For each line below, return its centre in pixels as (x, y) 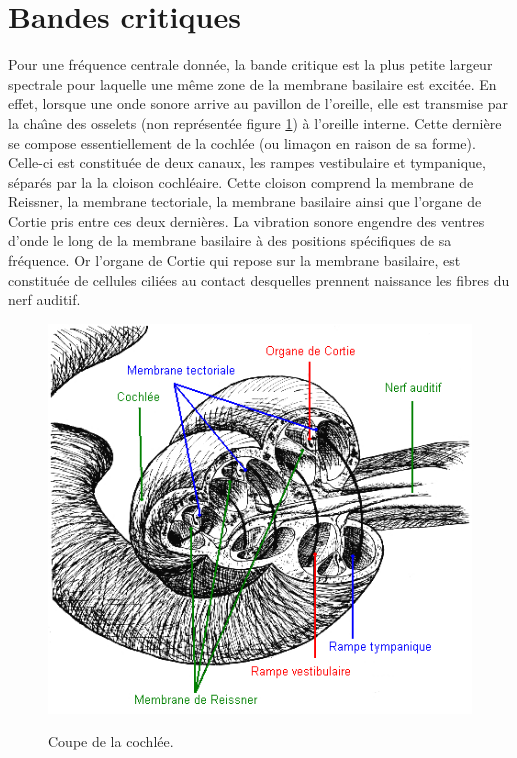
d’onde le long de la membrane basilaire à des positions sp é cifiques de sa (230, 240)
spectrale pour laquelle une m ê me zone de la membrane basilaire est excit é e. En (252, 83)
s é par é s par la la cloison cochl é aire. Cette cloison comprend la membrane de (241, 181)
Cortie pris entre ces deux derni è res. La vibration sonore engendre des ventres (246, 220)
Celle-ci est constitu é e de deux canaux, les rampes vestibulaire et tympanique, (247, 162)
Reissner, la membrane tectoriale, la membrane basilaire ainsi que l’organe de (245, 201)
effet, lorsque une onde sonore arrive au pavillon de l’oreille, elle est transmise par (258, 103)
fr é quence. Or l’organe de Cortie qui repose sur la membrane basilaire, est (234, 260)
